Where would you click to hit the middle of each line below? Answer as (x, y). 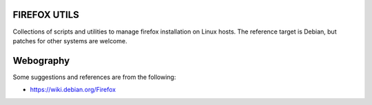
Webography (41, 61)
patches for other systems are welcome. (70, 40)
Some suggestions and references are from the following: (94, 77)
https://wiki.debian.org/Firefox (73, 90)
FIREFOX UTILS (46, 15)
